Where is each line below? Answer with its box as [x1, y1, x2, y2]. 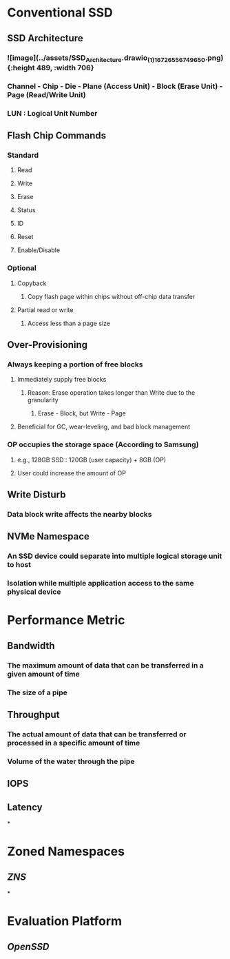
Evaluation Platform [7, 914, 123, 929]
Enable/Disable [17, 246, 61, 254]
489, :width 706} [36, 63, 94, 72]
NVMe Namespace [7, 530, 90, 542]
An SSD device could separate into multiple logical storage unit [7, 551, 222, 561]
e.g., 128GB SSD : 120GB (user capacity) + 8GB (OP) [17, 455, 167, 464]
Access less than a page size [27, 319, 110, 327]
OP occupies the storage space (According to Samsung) [7, 440, 199, 449]
